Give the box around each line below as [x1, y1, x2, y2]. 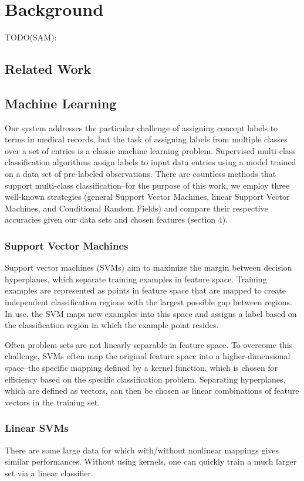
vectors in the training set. [5, 395, 100, 408]
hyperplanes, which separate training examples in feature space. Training [5, 272, 267, 285]
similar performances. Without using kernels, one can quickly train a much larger [5, 455, 297, 468]
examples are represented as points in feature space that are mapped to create [5, 284, 286, 296]
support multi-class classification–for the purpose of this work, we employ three [5, 179, 290, 191]
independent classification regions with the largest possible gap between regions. [5, 296, 292, 308]
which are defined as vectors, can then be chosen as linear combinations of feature [5, 384, 299, 397]
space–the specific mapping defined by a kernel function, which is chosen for [5, 361, 278, 374]
